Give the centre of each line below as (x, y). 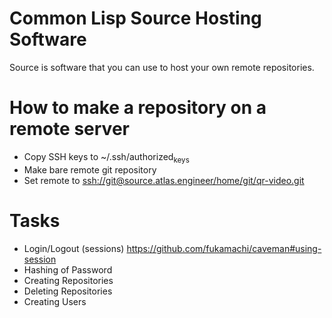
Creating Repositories (68, 280)
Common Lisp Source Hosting (135, 18)
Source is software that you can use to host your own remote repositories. (162, 67)
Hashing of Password (68, 269)
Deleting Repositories (68, 291)
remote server (69, 129)
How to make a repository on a (138, 108)
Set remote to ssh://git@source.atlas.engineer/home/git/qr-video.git (164, 180)
